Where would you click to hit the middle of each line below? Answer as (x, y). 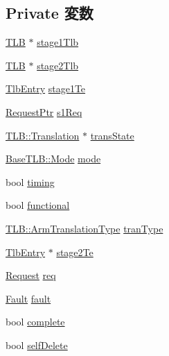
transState (112, 135)
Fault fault (28, 298)
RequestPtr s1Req (44, 111)
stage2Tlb (58, 65)
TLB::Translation (43, 135)
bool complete (35, 322)
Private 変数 (50, 13)
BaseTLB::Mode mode (53, 159)
